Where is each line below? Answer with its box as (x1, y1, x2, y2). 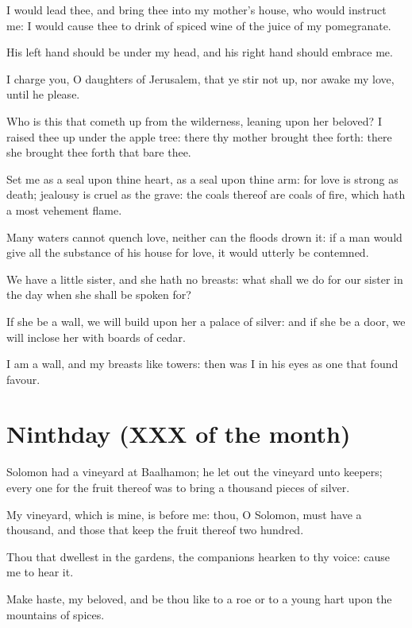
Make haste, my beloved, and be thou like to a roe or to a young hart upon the (6, 590, 392, 607)
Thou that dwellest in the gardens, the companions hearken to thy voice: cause (6, 548, 390, 564)
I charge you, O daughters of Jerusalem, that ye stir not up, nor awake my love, (6, 70, 395, 87)
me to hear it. (6, 564, 74, 580)
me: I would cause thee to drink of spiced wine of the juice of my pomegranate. (6, 17, 391, 33)
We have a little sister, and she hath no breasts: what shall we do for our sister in (6, 270, 403, 287)
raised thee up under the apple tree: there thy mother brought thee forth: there (6, 128, 392, 145)
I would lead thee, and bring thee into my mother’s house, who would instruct (6, 2, 387, 17)
